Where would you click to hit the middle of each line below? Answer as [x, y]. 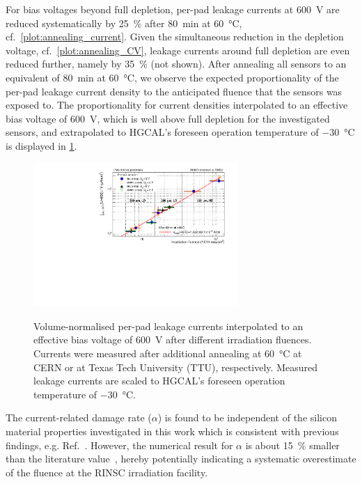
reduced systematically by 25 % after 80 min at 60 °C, [124, 23]
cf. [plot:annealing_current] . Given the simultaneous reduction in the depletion [175, 37]
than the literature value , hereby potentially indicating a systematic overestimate [181, 459]
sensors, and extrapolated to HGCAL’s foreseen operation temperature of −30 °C [180, 132]
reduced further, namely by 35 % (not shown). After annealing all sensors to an [176, 64]
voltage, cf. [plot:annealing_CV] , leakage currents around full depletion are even [178, 50]
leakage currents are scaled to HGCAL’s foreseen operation [159, 381]
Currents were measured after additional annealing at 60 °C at [168, 353]
